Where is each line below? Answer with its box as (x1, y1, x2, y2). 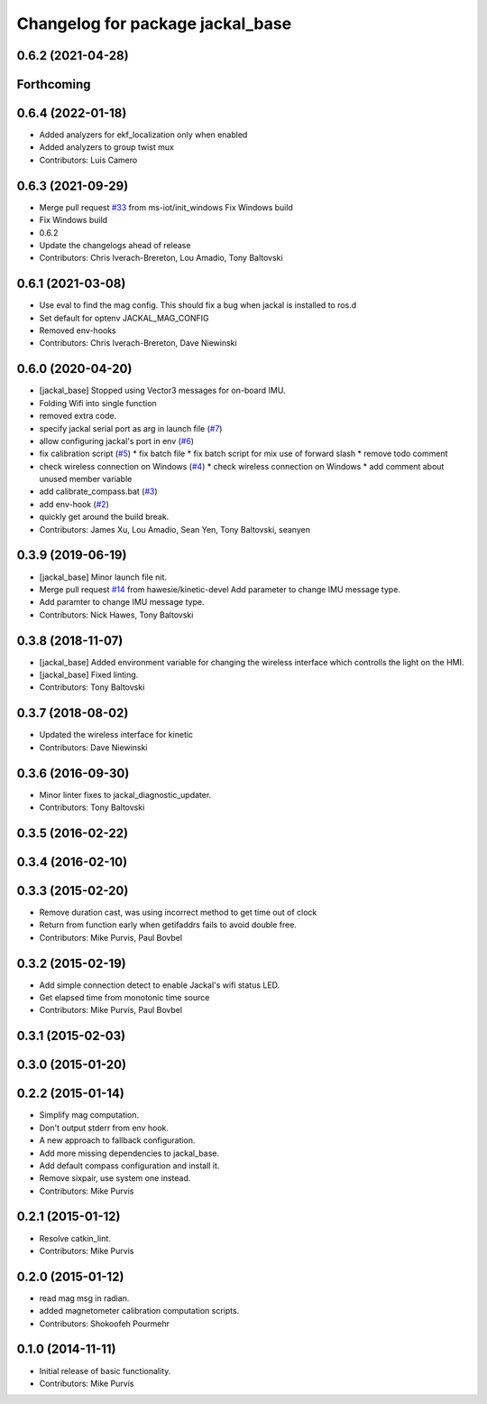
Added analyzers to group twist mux (39, 142, 175, 153)
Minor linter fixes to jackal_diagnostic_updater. (39, 789, 212, 800)
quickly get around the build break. (39, 511, 170, 523)
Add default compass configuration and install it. (39, 1160, 220, 1171)
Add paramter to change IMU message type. (39, 597, 205, 608)
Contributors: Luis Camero (39, 154, 138, 165)
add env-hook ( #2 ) (39, 498, 110, 509)
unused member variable (39, 474, 133, 485)
